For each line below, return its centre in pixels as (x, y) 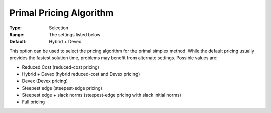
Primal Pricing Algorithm (61, 13)
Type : (16, 28)
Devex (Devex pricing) (45, 81)
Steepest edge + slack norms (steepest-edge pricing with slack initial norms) (102, 95)
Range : (17, 34)
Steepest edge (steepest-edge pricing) (62, 88)
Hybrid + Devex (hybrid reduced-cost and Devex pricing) (81, 74)
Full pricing (33, 102)
